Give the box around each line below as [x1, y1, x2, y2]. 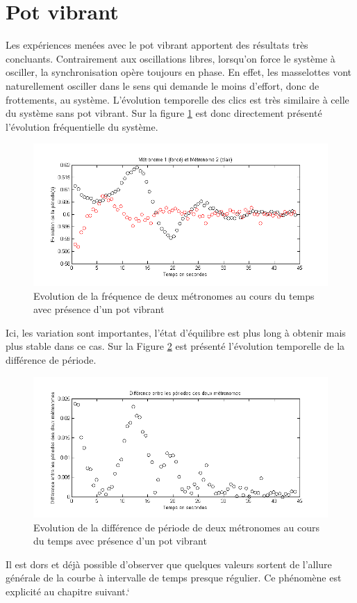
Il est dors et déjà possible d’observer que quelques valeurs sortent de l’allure [6, 556, 332, 571]
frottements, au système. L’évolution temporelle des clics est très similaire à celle [6, 92, 349, 106]
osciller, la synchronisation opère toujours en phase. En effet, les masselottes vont [6, 65, 352, 79]
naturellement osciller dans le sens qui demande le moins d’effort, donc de [6, 78, 319, 93]
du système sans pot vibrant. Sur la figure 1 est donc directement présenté [6, 106, 322, 120]
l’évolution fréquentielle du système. [6, 119, 158, 134]
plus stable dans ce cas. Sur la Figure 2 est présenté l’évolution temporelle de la [6, 339, 345, 353]
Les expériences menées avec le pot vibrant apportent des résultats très [6, 38, 308, 52]
